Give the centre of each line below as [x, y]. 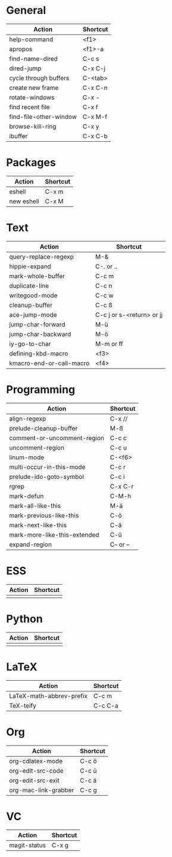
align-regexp [28, 419]
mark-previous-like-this [44, 515]
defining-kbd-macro [39, 353]
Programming [41, 389]
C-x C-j [94, 68]
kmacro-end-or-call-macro [49, 363]
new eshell [24, 201]
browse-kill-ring [33, 126]
